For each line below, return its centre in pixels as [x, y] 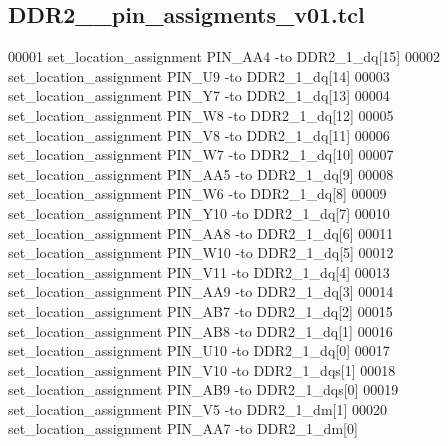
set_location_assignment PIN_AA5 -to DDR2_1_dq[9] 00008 [201, 173]
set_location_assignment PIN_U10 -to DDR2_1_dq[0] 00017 [199, 350]
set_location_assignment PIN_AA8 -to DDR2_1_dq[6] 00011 [201, 232]
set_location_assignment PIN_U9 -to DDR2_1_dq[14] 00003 [199, 75]
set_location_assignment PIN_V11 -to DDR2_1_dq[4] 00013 [199, 271]
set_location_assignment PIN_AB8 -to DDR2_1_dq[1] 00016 [200, 330]
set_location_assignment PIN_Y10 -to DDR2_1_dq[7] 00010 [199, 212]
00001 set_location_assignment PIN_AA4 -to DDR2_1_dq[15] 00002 [224, 56]
